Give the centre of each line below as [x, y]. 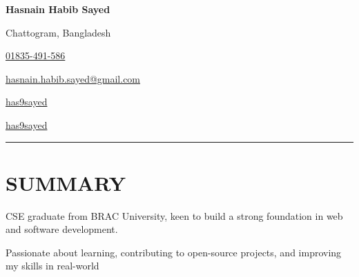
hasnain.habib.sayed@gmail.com [73, 78]
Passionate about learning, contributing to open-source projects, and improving [174, 252]
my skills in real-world [52, 266]
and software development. [62, 229]
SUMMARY [66, 182]
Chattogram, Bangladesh [58, 32]
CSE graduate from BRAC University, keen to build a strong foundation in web [174, 215]
